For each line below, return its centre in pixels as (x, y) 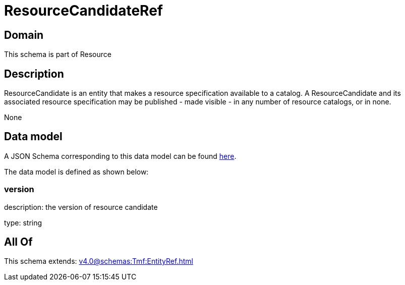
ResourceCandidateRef (83, 11)
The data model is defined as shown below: (76, 172)
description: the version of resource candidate (81, 207)
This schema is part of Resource (58, 54)
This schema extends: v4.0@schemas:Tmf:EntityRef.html (99, 261)
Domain (24, 35)
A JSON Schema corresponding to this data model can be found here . (120, 156)
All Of (18, 242)
